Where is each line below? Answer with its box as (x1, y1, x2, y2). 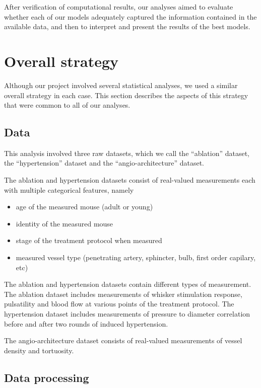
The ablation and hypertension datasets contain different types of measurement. (4, 279, 251, 289)
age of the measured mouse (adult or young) (16, 201, 153, 212)
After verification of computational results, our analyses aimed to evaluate (4, 2, 233, 12)
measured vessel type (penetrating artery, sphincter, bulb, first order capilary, (16, 252, 256, 263)
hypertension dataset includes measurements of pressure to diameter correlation (4, 308, 250, 319)
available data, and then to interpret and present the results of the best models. (4, 21, 250, 32)
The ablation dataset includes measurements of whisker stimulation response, (4, 288, 242, 299)
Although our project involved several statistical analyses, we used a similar (4, 80, 238, 90)
